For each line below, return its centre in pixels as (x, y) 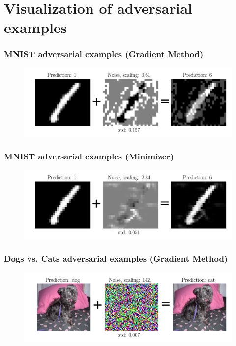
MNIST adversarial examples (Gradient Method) (104, 54)
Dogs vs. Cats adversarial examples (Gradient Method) (116, 259)
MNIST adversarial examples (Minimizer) (89, 156)
